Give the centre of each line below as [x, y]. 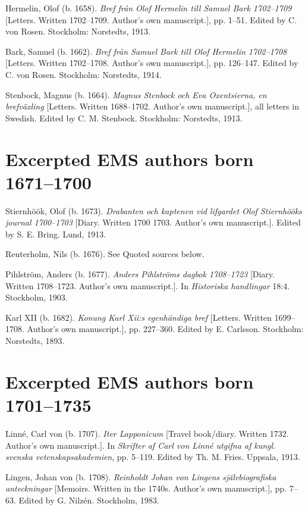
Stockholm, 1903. [37, 297]
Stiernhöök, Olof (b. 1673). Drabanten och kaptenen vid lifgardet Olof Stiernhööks [154, 210]
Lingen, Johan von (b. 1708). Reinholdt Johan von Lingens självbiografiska [141, 476]
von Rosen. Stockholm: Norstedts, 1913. [78, 31]
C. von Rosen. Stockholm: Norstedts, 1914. [84, 74]
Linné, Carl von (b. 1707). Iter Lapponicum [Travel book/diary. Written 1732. [147, 433]
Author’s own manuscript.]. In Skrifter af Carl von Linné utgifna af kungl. [141, 445]
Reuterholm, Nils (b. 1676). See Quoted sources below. [105, 254]
